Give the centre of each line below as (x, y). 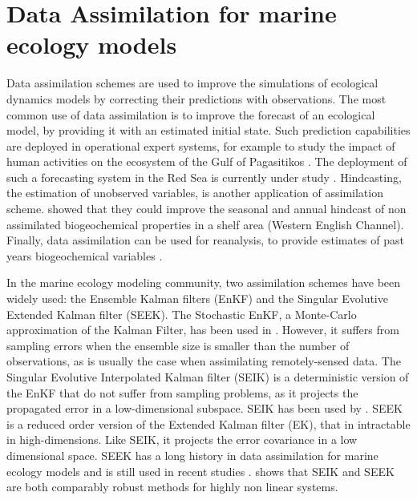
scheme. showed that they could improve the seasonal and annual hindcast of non (206, 209)
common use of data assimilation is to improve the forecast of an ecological (191, 114)
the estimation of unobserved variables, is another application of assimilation (195, 193)
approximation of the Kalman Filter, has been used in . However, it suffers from (203, 330)
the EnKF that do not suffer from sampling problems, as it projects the (182, 392)
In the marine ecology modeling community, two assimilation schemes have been (204, 282)
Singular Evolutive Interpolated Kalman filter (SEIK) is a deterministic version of (208, 377)
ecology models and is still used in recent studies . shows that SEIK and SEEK (200, 471)
